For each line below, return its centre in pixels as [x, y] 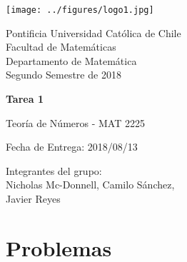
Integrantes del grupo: [54, 170]
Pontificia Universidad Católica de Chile [93, 32]
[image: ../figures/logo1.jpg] [80, 10]
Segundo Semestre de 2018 [64, 75]
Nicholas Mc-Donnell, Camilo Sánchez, [90, 185]
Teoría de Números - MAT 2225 [75, 122]
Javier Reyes [33, 198]
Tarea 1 [25, 99]
